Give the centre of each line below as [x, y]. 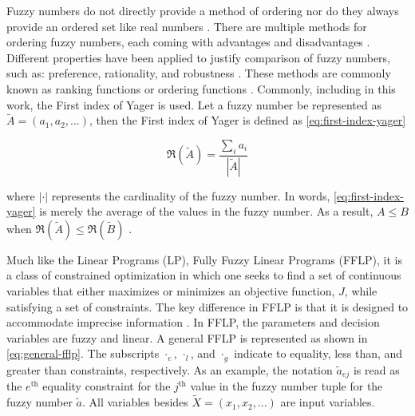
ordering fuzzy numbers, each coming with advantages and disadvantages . [188, 42]
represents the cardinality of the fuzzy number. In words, [191, 195]
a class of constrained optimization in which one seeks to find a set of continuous [204, 275]
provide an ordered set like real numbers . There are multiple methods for [187, 26]
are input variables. [328, 402]
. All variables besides [135, 402]
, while [361, 291]
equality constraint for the [107, 386]
